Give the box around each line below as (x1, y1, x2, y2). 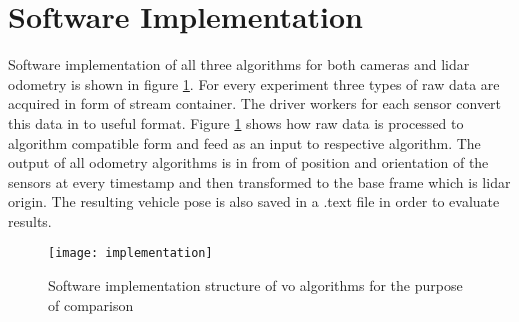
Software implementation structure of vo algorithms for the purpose (48, 275, 463, 296)
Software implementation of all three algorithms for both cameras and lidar (8, 54, 470, 75)
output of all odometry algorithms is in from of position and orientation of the (8, 152, 489, 173)
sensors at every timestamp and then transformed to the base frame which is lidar (8, 171, 511, 192)
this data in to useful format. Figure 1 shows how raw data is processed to (8, 112, 464, 133)
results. (8, 210, 52, 231)
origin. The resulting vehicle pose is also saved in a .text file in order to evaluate (8, 191, 500, 212)
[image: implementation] (48, 246, 213, 261)
